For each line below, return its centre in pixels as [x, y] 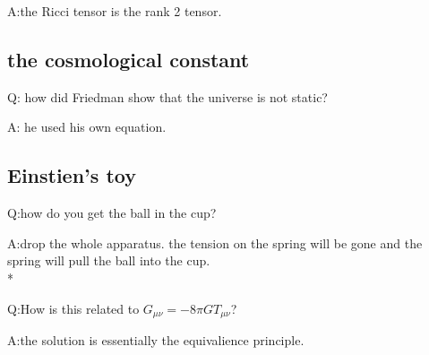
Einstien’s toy [72, 175]
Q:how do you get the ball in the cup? [112, 213]
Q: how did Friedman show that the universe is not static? [167, 96]
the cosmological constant [129, 59]
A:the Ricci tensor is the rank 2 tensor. [115, 11]
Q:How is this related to [73, 308]
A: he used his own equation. [87, 127]
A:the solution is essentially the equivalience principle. [156, 340]
